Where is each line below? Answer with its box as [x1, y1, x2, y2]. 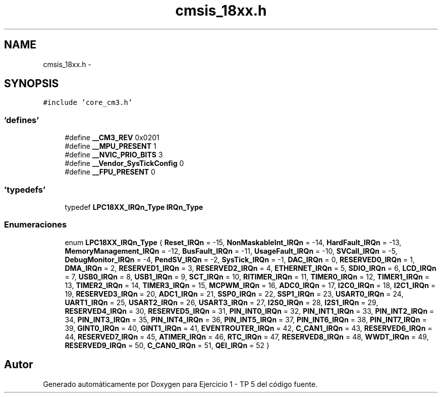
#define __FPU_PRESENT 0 [65, 167, 155, 177]
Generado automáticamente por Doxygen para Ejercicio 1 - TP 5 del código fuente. [43, 379, 318, 388]
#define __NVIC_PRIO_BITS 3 [65, 150, 163, 159]
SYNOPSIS [4, 77, 59, 90]
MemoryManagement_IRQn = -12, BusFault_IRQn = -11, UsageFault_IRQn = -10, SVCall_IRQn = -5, [65, 246, 398, 255]
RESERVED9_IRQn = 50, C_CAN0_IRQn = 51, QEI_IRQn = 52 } [65, 341, 270, 350]
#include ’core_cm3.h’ [43, 98, 133, 107]
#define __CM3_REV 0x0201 [65, 133, 159, 142]
